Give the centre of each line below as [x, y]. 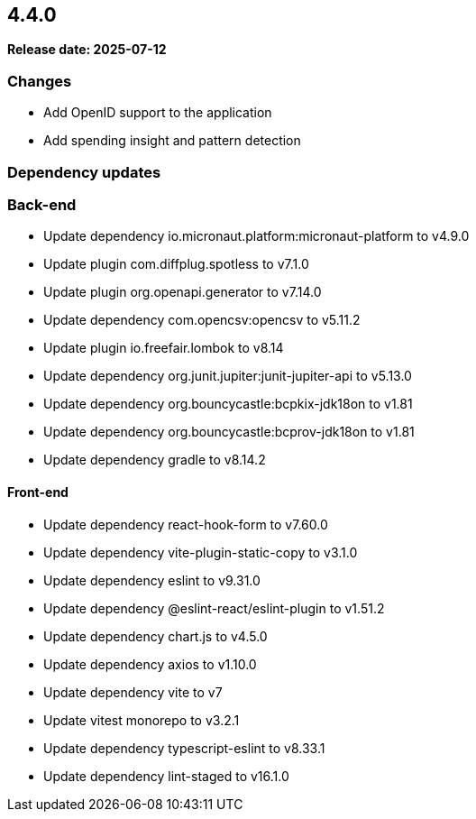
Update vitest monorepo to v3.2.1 [142, 720]
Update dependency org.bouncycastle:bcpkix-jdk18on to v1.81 [228, 404]
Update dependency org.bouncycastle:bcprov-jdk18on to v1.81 [229, 432]
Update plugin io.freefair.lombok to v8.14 [164, 348]
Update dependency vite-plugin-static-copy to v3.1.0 [201, 552]
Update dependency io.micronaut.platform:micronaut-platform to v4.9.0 [256, 236]
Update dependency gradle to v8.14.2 [155, 460]
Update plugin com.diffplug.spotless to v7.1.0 [176, 264]
